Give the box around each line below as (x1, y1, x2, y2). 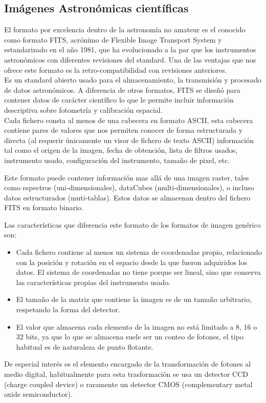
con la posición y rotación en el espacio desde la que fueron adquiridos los (16, 256, 248, 267)
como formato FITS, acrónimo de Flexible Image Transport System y (4, 34, 222, 45)
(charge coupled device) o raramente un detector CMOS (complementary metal (4, 378, 253, 389)
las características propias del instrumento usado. (16, 276, 171, 287)
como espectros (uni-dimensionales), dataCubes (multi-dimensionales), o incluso (4, 182, 254, 193)
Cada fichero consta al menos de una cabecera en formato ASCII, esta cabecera (4, 114, 253, 125)
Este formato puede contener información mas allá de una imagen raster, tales (4, 172, 249, 183)
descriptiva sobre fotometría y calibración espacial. (4, 104, 163, 115)
